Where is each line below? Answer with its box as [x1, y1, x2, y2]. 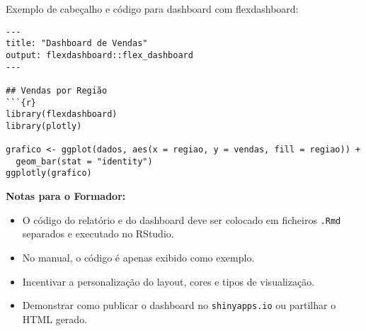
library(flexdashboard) [6, 109, 118, 120]
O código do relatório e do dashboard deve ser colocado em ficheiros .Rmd [22, 212, 341, 227]
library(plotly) [6, 120, 82, 131]
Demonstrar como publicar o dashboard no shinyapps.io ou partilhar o [22, 298, 336, 313]
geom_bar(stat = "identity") [16, 156, 153, 167]
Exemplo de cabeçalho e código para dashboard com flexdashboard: [6, 1, 299, 16]
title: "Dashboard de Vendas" [6, 38, 148, 49]
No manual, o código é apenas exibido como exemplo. [22, 249, 255, 264]
